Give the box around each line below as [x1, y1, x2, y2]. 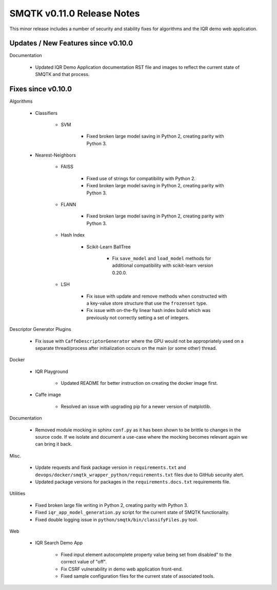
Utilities [9, 490, 26, 497]
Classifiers [35, 110, 58, 116]
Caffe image [35, 391, 61, 398]
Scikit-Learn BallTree [86, 244, 131, 250]
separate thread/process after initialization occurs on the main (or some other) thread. [35, 345, 217, 351]
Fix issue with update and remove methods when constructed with [86, 293, 227, 299]
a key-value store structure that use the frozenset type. [86, 300, 208, 306]
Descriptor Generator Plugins [9, 326, 71, 332]
